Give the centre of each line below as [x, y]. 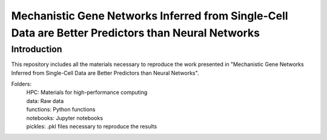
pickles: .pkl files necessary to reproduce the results [92, 126]
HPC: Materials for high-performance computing [87, 92]
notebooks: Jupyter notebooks [64, 118]
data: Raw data [45, 101]
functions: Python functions [61, 110]
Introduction [37, 49]
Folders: [21, 84]
